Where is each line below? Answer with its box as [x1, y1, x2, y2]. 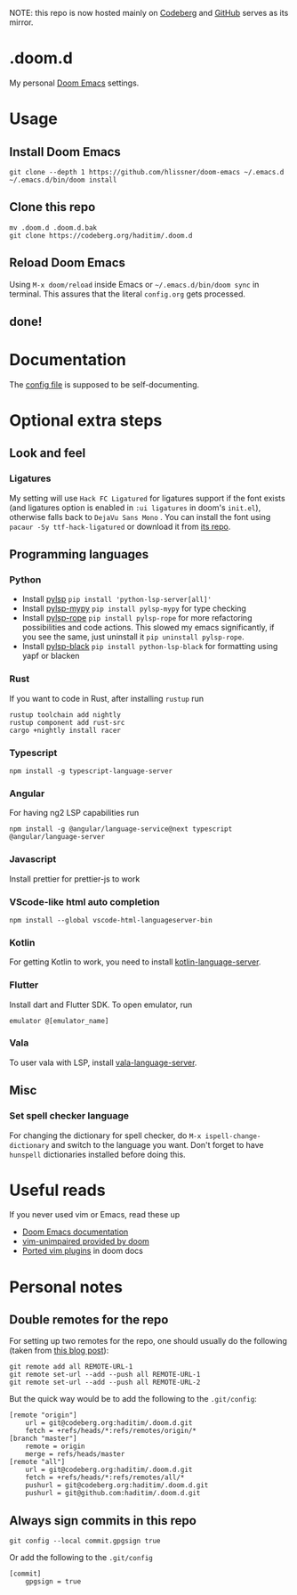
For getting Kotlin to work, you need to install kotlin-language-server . [9, 956, 261, 967]
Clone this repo [9, 199, 96, 215]
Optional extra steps [9, 411, 163, 431]
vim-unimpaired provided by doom [21, 1236, 149, 1247]
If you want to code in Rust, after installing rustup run [9, 693, 205, 704]
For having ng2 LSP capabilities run [9, 808, 140, 818]
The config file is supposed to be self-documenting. [9, 378, 200, 390]
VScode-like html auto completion [9, 895, 160, 907]
